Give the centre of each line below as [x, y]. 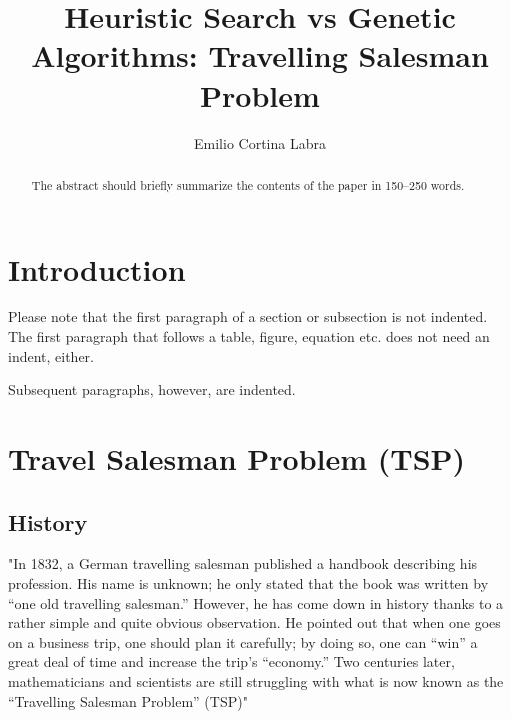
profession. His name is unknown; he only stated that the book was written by [248, 583]
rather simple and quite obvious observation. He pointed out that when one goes [254, 622]
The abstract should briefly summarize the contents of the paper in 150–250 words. [248, 184]
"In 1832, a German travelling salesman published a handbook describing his [243, 563]
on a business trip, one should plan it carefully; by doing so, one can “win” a [243, 641]
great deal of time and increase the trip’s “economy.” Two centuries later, [231, 661]
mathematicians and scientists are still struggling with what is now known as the [256, 681]
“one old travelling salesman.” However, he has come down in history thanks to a [256, 602]
